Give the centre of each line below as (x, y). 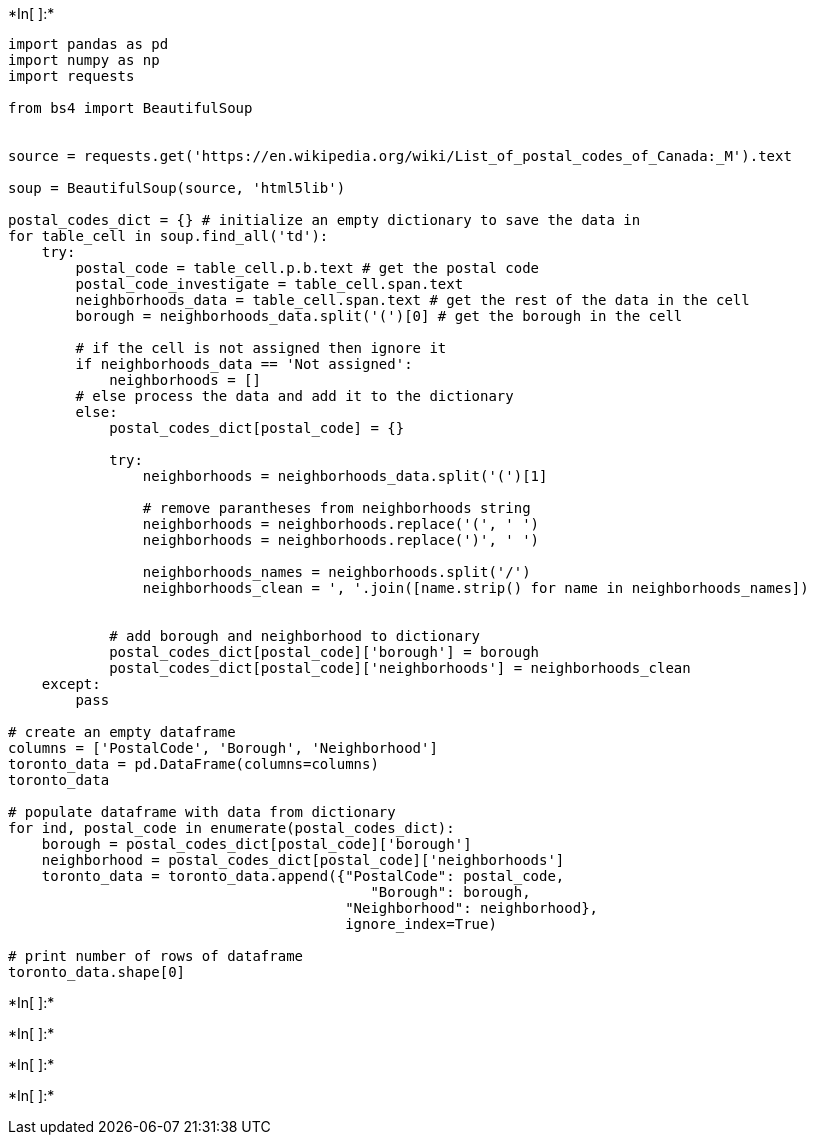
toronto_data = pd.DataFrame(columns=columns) (193, 764)
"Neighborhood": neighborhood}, (472, 908)
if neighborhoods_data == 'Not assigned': (244, 364)
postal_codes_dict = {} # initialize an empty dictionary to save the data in (324, 220)
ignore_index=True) (421, 924)
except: (71, 684)
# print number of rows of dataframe (156, 956)
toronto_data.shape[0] (97, 972)
